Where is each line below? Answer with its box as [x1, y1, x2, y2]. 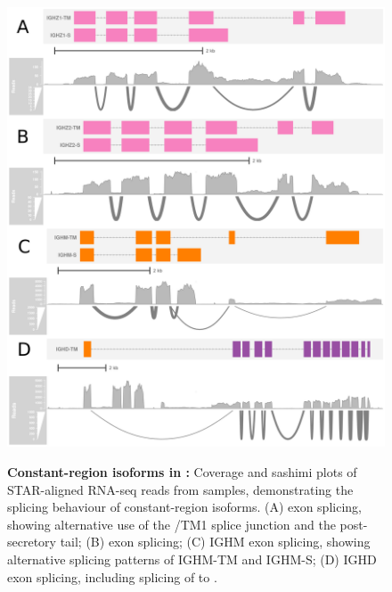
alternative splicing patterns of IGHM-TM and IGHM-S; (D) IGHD [7, 549, 377, 568]
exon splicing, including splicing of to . [7, 567, 217, 586]
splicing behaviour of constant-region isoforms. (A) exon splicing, [7, 497, 362, 516]
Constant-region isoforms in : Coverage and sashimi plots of [7, 462, 357, 481]
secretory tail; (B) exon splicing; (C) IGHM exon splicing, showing [7, 532, 371, 551]
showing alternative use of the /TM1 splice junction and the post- [7, 514, 368, 533]
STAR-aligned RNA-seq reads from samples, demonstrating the [7, 480, 354, 498]
